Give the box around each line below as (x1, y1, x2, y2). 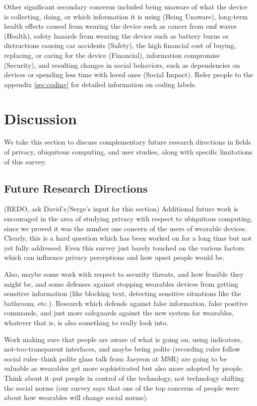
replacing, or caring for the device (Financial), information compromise (4, 50, 220, 60)
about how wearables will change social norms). (4, 392, 148, 403)
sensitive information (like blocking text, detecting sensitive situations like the (4, 288, 241, 299)
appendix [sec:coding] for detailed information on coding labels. (4, 79, 197, 89)
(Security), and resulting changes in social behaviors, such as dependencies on (4, 59, 240, 70)
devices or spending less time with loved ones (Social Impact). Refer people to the (4, 69, 253, 80)
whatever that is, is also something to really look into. (4, 317, 168, 327)
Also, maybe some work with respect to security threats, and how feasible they (4, 269, 244, 279)
